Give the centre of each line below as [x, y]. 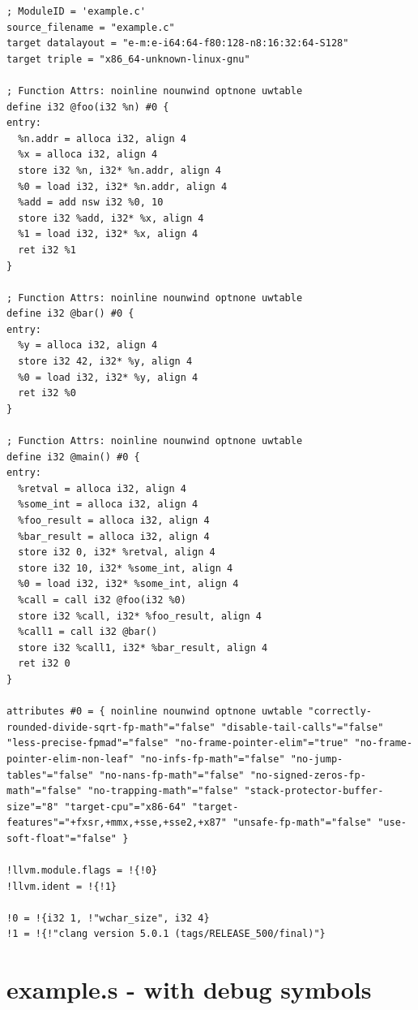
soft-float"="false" [62, 838]
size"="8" [33, 807]
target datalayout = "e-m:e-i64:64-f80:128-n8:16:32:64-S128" [178, 43]
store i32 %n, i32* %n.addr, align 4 [119, 170]
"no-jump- [317, 759]
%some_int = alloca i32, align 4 [108, 505]
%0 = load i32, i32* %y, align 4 [108, 377]
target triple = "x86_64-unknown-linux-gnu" [128, 59]
